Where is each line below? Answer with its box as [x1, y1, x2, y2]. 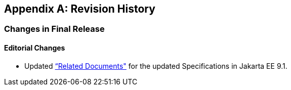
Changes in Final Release [4, 24, 105, 34]
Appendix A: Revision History [4, 3, 155, 15]
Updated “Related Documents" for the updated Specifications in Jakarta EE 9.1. [24, 61, 287, 70]
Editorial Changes [4, 43, 65, 53]
